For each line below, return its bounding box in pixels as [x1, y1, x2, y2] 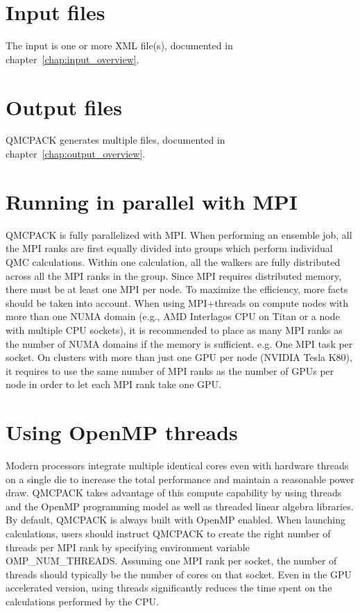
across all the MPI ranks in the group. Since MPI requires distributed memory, [6, 268, 342, 283]
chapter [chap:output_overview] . [6, 146, 146, 161]
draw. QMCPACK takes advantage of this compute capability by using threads [6, 485, 342, 500]
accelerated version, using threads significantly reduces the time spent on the [6, 580, 332, 595]
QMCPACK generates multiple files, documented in [6, 133, 225, 147]
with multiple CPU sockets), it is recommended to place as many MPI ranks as [6, 322, 343, 337]
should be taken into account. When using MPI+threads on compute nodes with [6, 295, 349, 310]
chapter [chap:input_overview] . [6, 51, 139, 66]
